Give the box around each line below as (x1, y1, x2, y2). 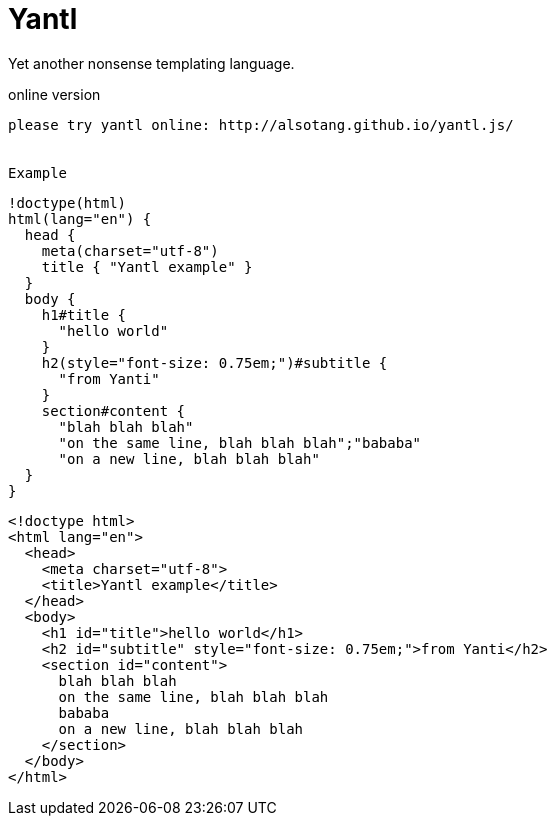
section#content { (41, 402, 186, 419)
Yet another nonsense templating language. (8, 54, 295, 72)
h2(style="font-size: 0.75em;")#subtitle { (41, 354, 388, 371)
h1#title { (41, 306, 127, 323)
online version (8, 85, 101, 103)
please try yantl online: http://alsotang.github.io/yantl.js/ (8, 116, 514, 133)
